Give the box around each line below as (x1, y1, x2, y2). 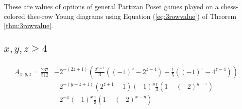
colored (4, 11, 25, 21)
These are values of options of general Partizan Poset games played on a (4, 1, 219, 11)
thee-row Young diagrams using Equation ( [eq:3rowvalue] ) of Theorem (27, 11, 237, 21)
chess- (221, 1, 239, 11)
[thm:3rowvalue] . (4, 20, 53, 31)
